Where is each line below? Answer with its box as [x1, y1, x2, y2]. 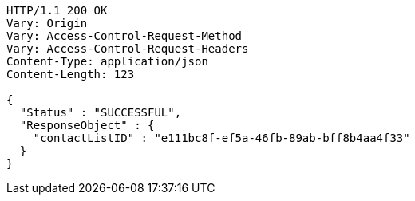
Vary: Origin [6, 17, 88, 30]
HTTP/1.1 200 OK [6, 4, 108, 17]
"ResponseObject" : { [19, 119, 155, 132]
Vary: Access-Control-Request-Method [6, 30, 243, 42]
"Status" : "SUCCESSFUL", [19, 106, 182, 119]
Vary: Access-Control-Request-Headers [6, 42, 249, 55]
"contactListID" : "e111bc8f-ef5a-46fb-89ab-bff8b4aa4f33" [33, 132, 410, 144]
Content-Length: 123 [6, 68, 135, 81]
